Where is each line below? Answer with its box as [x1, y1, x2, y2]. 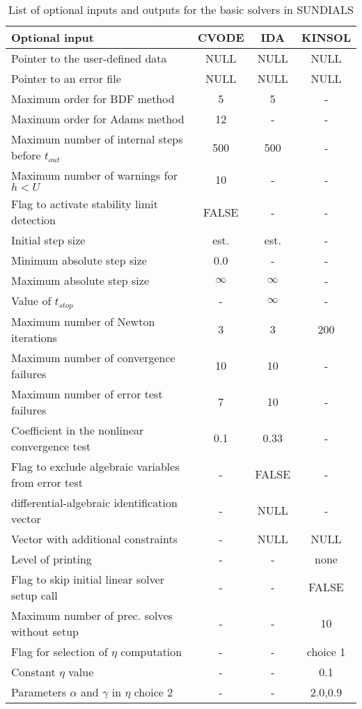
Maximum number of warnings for [11, 167, 178, 183]
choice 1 [306, 643, 346, 660]
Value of [11, 293, 52, 309]
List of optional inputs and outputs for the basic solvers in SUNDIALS [8, 1, 354, 17]
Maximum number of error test [11, 385, 163, 402]
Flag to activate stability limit [11, 196, 158, 212]
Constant [11, 663, 56, 680]
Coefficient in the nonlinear [11, 421, 144, 438]
